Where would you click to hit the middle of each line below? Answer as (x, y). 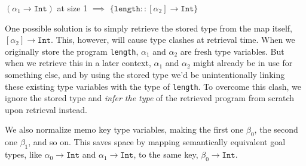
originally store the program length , (72, 51)
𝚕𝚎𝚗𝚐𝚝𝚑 (127, 9)
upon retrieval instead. (46, 109)
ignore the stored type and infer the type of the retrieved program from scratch (149, 98)
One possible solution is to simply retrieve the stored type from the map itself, (149, 28)
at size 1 (72, 8)
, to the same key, (166, 154)
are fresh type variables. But (232, 51)
